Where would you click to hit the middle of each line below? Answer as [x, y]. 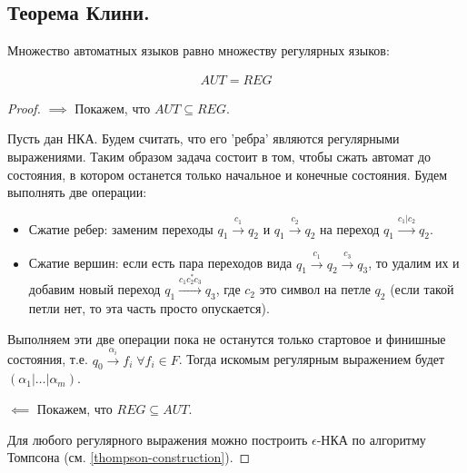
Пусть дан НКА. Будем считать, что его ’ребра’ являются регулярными [204, 138]
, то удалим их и [414, 263]
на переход [350, 228]
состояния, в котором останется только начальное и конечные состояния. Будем [228, 174]
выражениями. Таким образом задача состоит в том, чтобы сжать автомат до [219, 157]
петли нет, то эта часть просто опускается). [149, 307]
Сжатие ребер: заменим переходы [121, 228]
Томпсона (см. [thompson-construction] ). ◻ [129, 457]
